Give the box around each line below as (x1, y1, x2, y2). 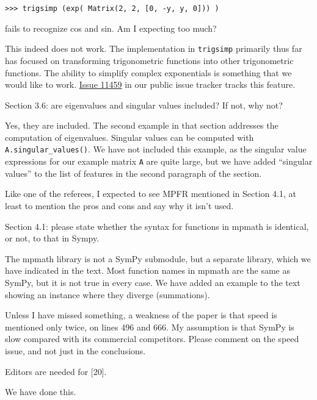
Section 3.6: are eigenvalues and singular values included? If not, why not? (5, 98, 283, 111)
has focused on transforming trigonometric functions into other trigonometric (5, 54, 294, 66)
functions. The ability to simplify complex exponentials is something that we (5, 66, 292, 79)
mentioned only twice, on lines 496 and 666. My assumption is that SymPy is (5, 320, 294, 333)
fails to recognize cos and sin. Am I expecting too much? (5, 21, 217, 34)
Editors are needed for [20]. (5, 365, 107, 377)
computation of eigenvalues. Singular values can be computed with (5, 130, 254, 143)
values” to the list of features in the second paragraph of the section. (5, 166, 262, 179)
